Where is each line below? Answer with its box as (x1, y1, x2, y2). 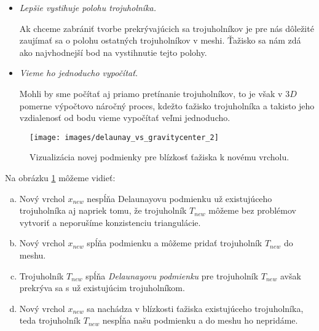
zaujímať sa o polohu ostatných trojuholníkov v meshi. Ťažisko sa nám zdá (19, 34, 301, 47)
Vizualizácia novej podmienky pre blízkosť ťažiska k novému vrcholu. (30, 150, 289, 163)
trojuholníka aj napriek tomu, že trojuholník (19, 204, 187, 217)
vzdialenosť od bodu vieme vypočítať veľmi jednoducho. (19, 111, 230, 124)
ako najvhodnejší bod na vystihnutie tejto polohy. (19, 45, 207, 58)
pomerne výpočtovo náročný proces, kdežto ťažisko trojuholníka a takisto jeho (19, 99, 315, 112)
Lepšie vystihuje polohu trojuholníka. (19, 1, 157, 14)
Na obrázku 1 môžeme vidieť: (5, 171, 116, 184)
